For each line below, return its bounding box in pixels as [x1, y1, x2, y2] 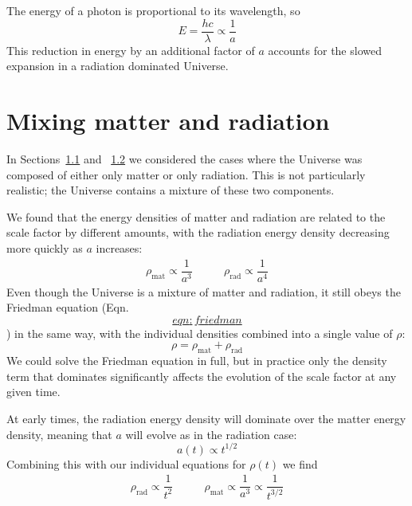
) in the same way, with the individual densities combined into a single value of [6, 324, 393, 341]
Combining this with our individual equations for [6, 455, 246, 472]
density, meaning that [6, 426, 112, 442]
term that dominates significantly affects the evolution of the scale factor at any [6, 367, 397, 384]
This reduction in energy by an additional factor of [6, 41, 255, 58]
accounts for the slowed [268, 41, 382, 58]
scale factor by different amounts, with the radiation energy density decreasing [6, 224, 390, 241]
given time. [6, 383, 61, 400]
